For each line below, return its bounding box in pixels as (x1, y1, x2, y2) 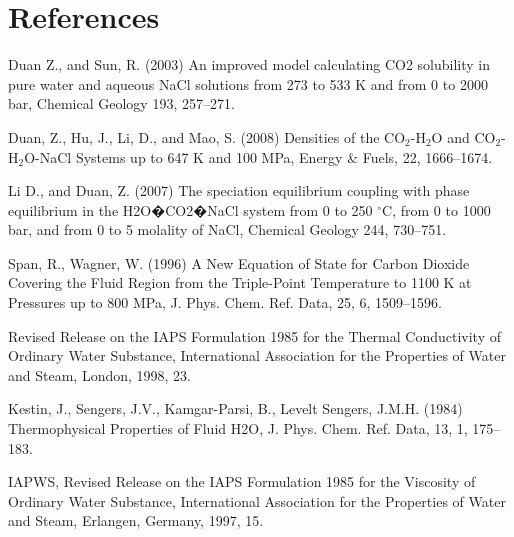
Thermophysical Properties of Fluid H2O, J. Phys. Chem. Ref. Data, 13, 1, (8, 418, 468, 439)
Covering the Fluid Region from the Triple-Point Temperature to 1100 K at (8, 272, 472, 293)
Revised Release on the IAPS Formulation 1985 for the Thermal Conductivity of (8, 325, 501, 346)
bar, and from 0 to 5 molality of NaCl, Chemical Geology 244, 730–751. (8, 219, 447, 240)
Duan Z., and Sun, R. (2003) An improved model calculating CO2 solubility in (8, 54, 491, 75)
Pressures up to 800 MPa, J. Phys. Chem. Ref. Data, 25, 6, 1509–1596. (8, 292, 442, 313)
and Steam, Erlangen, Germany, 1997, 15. (8, 510, 264, 531)
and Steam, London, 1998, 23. (8, 364, 191, 385)
